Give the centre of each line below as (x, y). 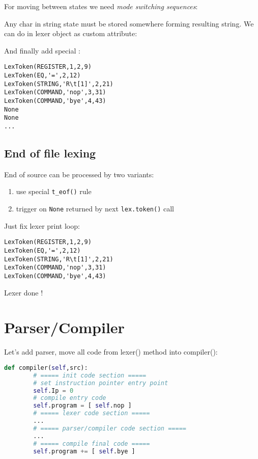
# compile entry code (70, 398)
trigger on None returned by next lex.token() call (95, 209)
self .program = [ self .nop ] (82, 406)
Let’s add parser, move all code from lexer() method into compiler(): (111, 352)
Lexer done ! (24, 292)
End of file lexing (50, 153)
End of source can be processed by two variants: (79, 174)
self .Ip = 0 (53, 390)
